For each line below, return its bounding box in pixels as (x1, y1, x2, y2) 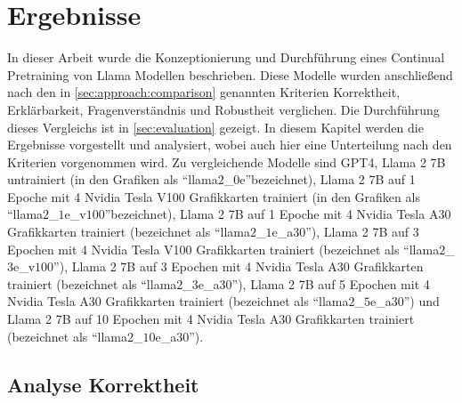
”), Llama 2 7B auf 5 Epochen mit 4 (231, 274, 430, 293)
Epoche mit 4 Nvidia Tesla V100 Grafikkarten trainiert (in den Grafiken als (7, 187, 420, 206)
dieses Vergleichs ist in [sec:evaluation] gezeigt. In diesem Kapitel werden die (7, 117, 424, 136)
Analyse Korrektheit (7, 370, 199, 398)
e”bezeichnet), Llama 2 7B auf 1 (239, 170, 416, 189)
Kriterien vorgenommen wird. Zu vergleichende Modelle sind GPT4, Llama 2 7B (7, 152, 446, 171)
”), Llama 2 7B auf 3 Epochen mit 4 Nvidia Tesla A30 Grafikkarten (53, 257, 424, 276)
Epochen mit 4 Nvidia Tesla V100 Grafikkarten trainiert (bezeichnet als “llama (7, 239, 440, 258)
